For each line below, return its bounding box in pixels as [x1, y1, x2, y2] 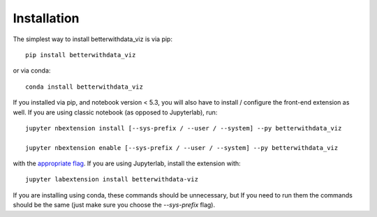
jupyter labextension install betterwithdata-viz [25, 175, 199, 184]
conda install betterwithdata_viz [25, 82, 143, 91]
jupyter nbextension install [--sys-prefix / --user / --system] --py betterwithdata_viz [25, 124, 342, 132]
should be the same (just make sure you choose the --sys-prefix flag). [13, 201, 216, 209]
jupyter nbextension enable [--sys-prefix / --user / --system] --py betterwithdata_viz [25, 144, 339, 151]
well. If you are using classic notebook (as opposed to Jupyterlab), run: [13, 108, 218, 117]
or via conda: [13, 66, 51, 75]
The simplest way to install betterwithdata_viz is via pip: [13, 35, 172, 43]
